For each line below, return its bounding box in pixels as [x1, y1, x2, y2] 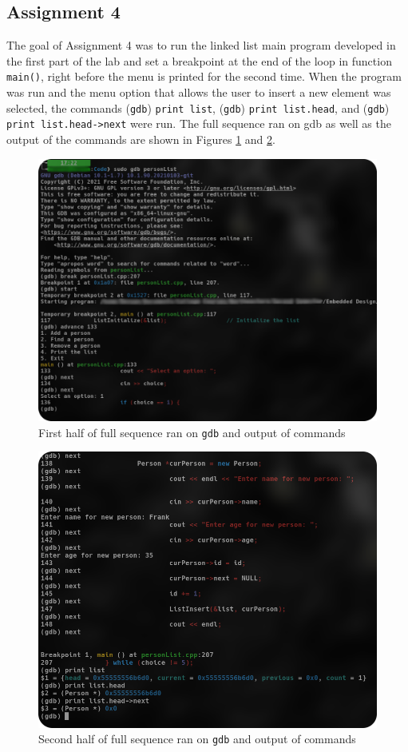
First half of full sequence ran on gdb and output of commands [38, 424, 346, 440]
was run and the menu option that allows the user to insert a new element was [6, 84, 391, 101]
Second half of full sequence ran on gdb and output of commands [38, 730, 356, 747]
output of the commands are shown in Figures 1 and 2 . [6, 130, 275, 147]
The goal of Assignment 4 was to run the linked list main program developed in [6, 37, 396, 54]
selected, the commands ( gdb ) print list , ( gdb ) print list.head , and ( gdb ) [6, 99, 390, 116]
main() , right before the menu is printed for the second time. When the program [6, 68, 402, 85]
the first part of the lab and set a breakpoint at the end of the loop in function [6, 52, 392, 69]
